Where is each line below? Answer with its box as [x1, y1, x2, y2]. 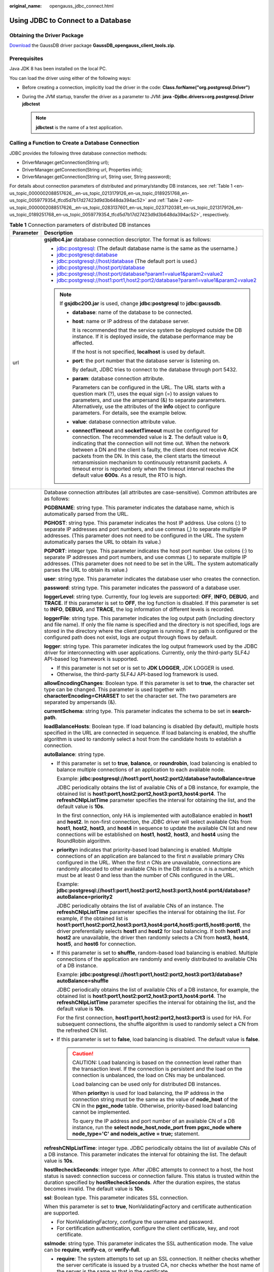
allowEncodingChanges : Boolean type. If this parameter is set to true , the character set [44, 679, 255, 686]
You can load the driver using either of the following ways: [9, 75, 131, 81]
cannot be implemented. [72, 1108, 130, 1115]
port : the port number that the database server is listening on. [72, 357, 220, 364]
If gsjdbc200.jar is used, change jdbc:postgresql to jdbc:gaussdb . [59, 300, 222, 307]
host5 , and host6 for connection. [56, 940, 136, 947]
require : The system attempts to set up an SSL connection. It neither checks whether [56, 1255, 260, 1262]
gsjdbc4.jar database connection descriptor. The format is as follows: [44, 236, 212, 243]
